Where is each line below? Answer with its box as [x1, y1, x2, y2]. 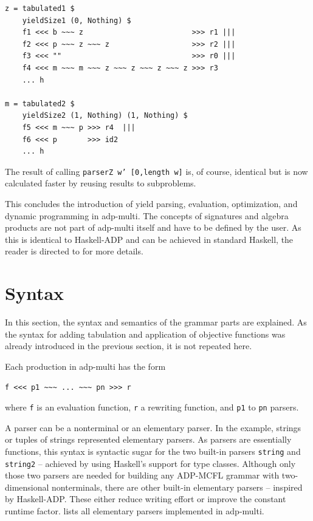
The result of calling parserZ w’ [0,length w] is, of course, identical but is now [5, 165, 308, 177]
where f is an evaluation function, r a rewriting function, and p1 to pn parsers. [5, 401, 299, 414]
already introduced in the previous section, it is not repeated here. [5, 339, 252, 352]
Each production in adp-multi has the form [5, 359, 166, 372]
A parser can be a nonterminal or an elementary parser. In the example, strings [5, 421, 301, 434]
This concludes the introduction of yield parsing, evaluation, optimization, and [5, 197, 298, 209]
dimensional [5, 480, 49, 493]
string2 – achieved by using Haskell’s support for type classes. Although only [5, 457, 296, 469]
